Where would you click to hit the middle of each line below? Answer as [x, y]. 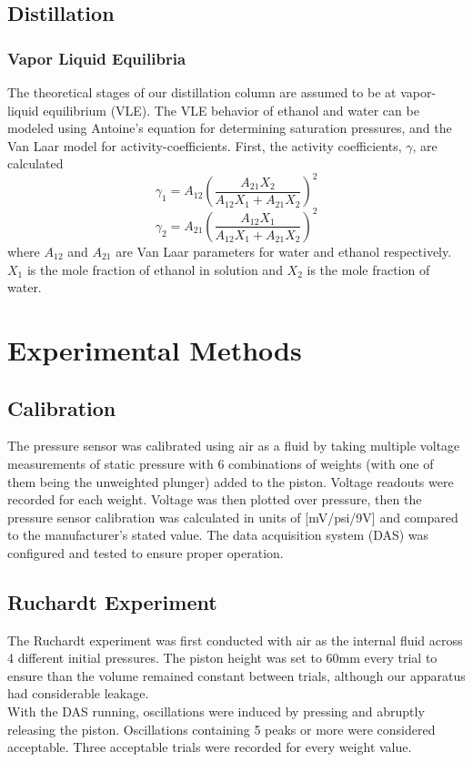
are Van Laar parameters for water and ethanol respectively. [284, 251]
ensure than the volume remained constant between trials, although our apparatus [236, 675]
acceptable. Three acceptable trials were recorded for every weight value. [210, 747]
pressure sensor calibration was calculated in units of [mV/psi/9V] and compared [233, 517]
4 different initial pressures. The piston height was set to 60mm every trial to [222, 658]
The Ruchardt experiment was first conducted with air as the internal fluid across [235, 640]
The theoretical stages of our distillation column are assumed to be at [202, 92]
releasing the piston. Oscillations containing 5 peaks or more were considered [221, 729]
